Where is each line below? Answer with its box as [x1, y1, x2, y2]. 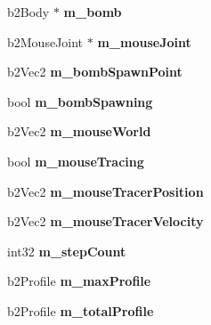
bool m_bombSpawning [7, 92, 153, 110]
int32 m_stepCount [7, 241, 126, 260]
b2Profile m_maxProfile [7, 272, 151, 290]
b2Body [7, 3, 50, 20]
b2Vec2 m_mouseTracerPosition [7, 182, 204, 200]
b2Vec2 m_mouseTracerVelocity [7, 212, 204, 231]
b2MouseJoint [7, 32, 84, 51]
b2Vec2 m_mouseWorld [7, 122, 151, 141]
